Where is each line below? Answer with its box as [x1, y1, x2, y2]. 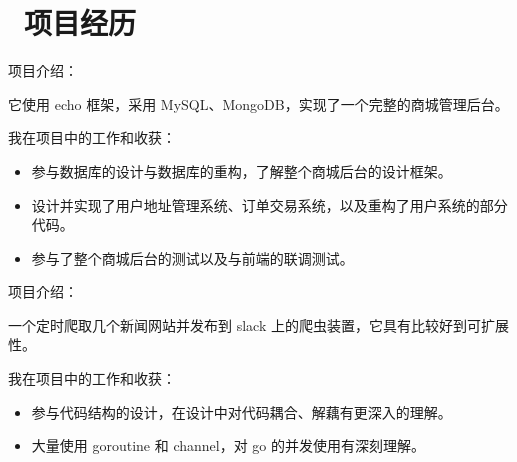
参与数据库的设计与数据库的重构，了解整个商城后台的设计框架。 [31, 160, 452, 181]
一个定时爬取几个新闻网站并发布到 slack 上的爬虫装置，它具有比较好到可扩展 [8, 314, 509, 335]
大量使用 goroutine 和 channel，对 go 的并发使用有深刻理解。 [31, 435, 425, 456]
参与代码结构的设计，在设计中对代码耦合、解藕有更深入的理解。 [31, 401, 452, 422]
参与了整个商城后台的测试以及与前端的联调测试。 [31, 247, 354, 268]
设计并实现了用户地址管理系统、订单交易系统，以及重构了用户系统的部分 [31, 194, 508, 215]
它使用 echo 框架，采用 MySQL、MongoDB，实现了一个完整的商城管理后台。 [8, 93, 509, 114]
